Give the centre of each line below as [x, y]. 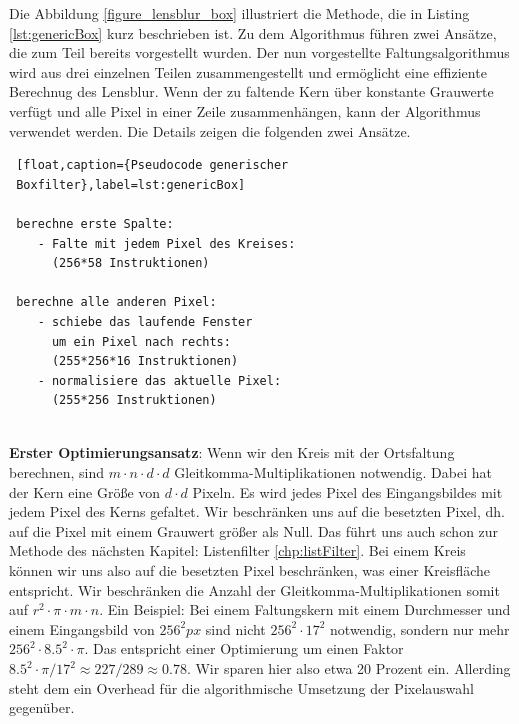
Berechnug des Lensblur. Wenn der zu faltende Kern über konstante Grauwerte [251, 91]
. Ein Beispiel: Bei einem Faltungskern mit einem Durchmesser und [305, 609]
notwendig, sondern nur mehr [420, 628]
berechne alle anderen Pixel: [116, 302]
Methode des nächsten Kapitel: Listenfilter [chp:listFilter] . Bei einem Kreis [237, 550]
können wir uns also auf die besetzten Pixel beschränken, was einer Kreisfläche [250, 570]
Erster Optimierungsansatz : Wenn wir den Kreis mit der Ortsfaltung [232, 452]
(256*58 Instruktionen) [130, 263]
